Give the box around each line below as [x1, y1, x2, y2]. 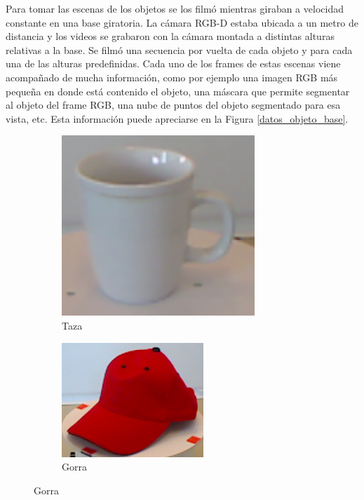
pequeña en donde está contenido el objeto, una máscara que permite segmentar [6, 83, 350, 98]
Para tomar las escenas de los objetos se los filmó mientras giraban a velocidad [6, 1, 344, 15]
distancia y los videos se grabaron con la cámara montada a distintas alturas [6, 29, 335, 43]
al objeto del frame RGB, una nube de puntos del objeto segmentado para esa [6, 97, 341, 112]
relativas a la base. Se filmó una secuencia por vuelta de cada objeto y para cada [6, 42, 353, 57]
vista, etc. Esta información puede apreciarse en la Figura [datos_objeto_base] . [6, 111, 349, 126]
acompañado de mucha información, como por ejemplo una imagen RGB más [6, 69, 338, 84]
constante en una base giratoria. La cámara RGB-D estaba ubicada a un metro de [6, 15, 358, 29]
